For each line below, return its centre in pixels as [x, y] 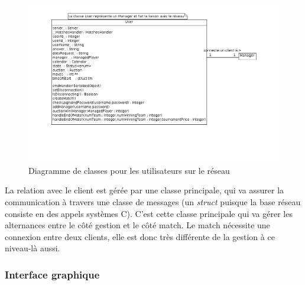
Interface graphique [52, 274]
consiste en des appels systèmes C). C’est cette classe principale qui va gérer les [149, 213]
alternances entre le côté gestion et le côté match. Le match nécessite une [137, 225]
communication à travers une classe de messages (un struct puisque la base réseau [153, 202]
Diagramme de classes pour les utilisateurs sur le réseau [129, 170]
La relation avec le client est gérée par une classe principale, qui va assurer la [145, 190]
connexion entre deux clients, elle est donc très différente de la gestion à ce [140, 236]
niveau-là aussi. [33, 248]
